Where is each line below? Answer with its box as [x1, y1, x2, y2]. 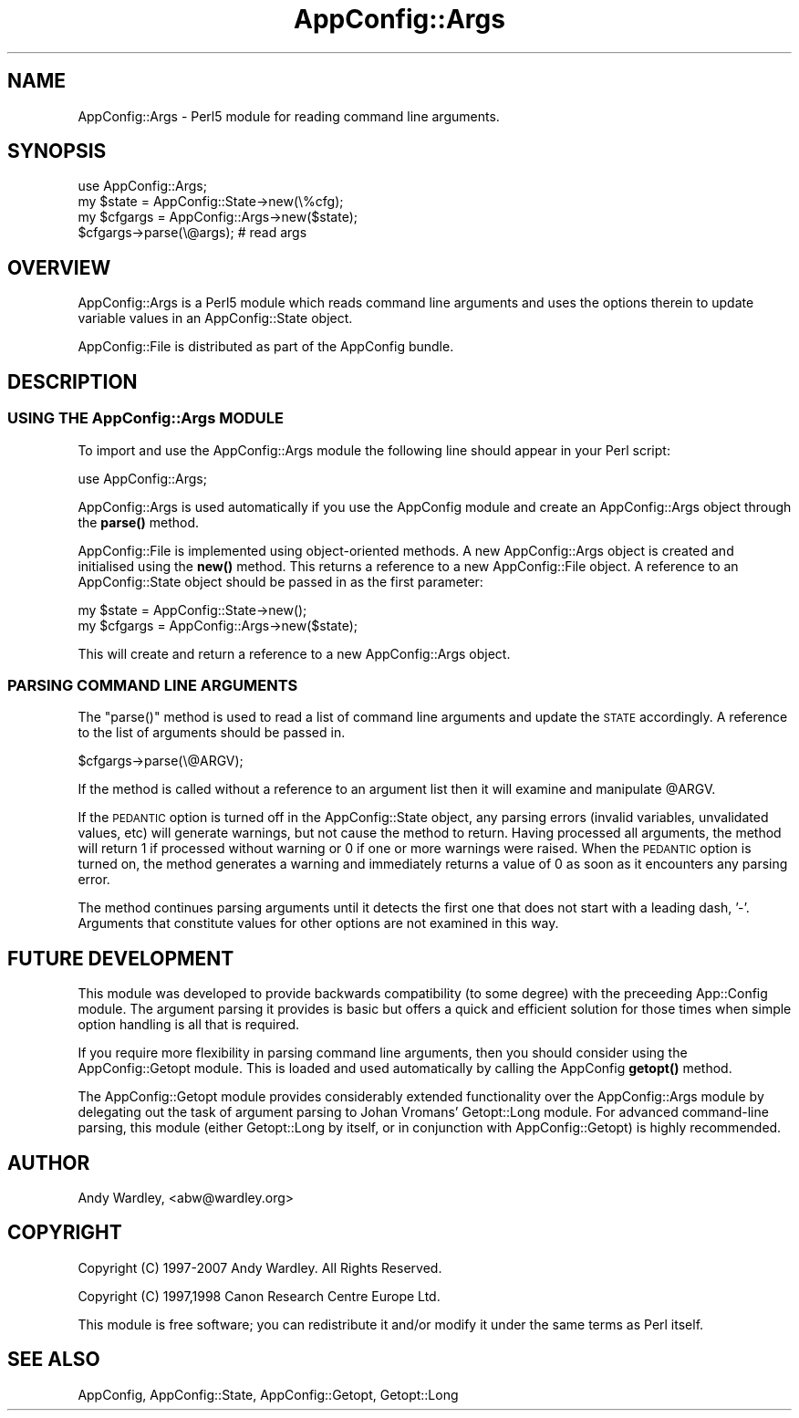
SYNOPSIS [7, 140, 107, 163]
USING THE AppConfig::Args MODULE [7, 409, 285, 428]
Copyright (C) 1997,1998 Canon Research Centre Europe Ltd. [78, 1288, 441, 1304]
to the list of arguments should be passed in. [78, 725, 346, 741]
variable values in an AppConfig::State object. [78, 310, 353, 327]
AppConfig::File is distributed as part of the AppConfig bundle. [78, 339, 454, 355]
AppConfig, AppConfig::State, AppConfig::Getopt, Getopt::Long [78, 1386, 459, 1402]
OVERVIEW [7, 255, 111, 279]
